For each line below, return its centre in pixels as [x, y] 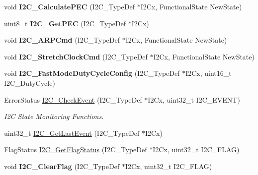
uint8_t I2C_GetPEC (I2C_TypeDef [65, 23]
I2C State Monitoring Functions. [54, 116]
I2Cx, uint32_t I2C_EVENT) [194, 99]
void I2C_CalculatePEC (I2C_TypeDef [69, 6]
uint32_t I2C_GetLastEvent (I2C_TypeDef [72, 133]
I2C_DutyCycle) [30, 83]
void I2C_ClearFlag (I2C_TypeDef [62, 166]
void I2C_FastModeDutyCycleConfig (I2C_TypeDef [92, 73]
